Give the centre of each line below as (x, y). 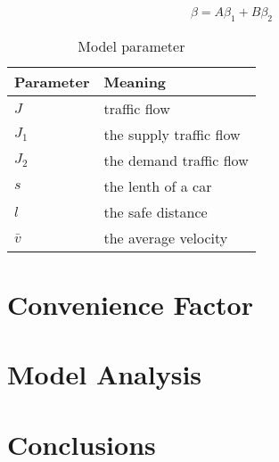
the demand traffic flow (176, 160)
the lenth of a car (158, 186)
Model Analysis (105, 374)
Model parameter (131, 45)
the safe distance (156, 211)
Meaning (135, 81)
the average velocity (166, 237)
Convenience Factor (130, 304)
